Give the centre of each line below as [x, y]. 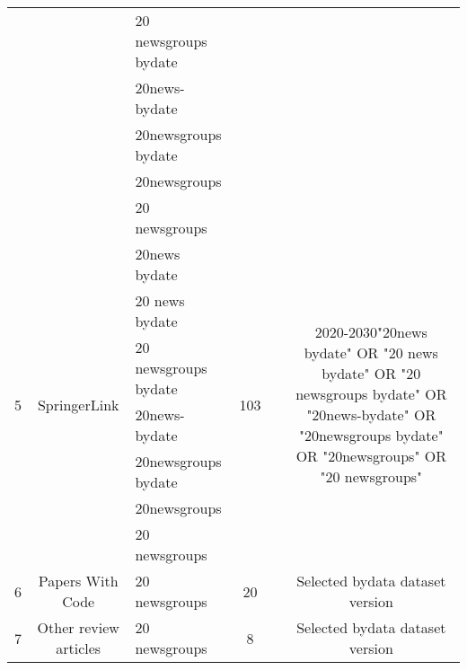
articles [79, 648]
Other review [78, 627]
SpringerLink [78, 404]
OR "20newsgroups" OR [371, 456]
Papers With [78, 581]
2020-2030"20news [371, 332]
